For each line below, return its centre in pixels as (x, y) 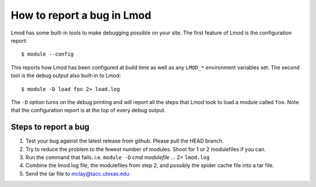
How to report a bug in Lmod (81, 15)
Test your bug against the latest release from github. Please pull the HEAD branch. (125, 141)
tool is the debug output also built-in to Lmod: (66, 75)
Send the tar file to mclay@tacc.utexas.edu (78, 174)
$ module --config (48, 54)
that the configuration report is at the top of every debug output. (88, 110)
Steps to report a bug (50, 127)
